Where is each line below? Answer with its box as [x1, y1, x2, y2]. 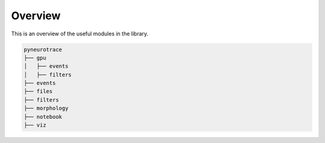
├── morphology [23, 105, 69, 112]
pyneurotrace [23, 46, 63, 53]
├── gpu [23, 54, 46, 61]
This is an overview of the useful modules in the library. [11, 30, 149, 37]
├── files [23, 88, 53, 95]
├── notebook [23, 113, 63, 120]
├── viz [23, 122, 46, 129]
